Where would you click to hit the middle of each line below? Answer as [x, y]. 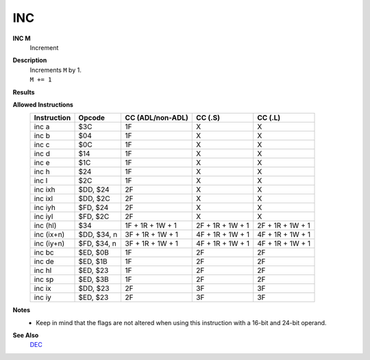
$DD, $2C [94, 198]
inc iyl [44, 217]
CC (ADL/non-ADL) [157, 118]
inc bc [44, 253]
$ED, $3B [94, 279]
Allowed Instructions [43, 104]
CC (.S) [208, 118]
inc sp [44, 279]
